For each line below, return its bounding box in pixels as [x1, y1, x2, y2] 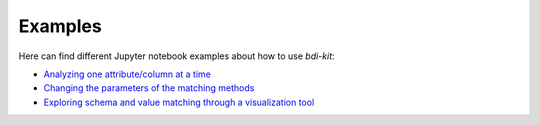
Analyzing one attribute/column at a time [43, 68, 212, 80]
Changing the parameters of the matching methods [43, 82, 255, 94]
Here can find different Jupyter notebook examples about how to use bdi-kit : [18, 50, 335, 62]
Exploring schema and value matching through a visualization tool [43, 96, 315, 108]
